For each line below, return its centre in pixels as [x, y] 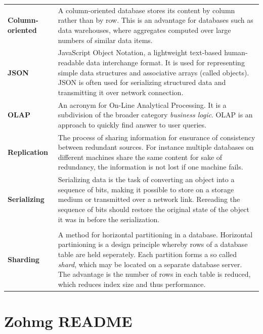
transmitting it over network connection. [121, 92]
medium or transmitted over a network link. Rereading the [149, 199]
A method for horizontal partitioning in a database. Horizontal [155, 234]
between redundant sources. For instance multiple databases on [156, 147]
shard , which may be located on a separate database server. [150, 264]
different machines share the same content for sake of [140, 157]
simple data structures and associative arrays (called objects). [154, 72]
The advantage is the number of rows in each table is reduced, [154, 274]
